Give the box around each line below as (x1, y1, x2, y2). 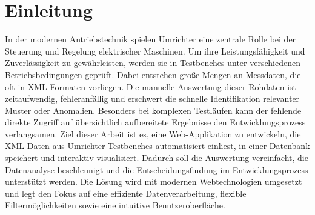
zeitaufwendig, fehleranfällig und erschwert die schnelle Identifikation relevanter (5, 92, 300, 105)
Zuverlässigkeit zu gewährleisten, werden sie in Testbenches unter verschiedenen (5, 56, 300, 69)
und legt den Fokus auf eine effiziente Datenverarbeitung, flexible (5, 187, 247, 199)
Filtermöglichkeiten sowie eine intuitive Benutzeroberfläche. (5, 199, 225, 211)
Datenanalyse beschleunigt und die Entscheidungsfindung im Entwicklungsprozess (5, 163, 308, 176)
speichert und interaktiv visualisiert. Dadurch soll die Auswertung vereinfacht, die (5, 151, 308, 164)
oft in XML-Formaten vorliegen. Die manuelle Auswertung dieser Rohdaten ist (5, 80, 297, 93)
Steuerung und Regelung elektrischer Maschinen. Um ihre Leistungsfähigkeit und (5, 44, 305, 57)
